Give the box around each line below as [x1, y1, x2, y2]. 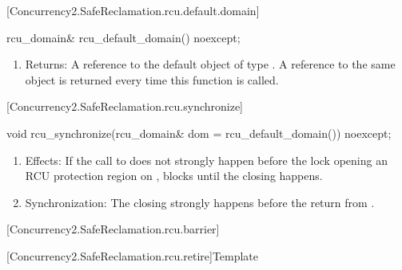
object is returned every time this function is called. [25, 71, 279, 88]
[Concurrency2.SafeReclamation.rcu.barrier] [6, 221, 220, 237]
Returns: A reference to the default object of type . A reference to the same [25, 56, 396, 72]
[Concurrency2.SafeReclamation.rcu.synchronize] [6, 98, 244, 115]
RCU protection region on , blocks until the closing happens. [25, 167, 323, 184]
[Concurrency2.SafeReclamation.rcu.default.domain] [6, 2, 260, 18]
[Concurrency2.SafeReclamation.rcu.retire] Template [6, 247, 259, 264]
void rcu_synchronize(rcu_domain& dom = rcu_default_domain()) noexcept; [6, 124, 392, 141]
